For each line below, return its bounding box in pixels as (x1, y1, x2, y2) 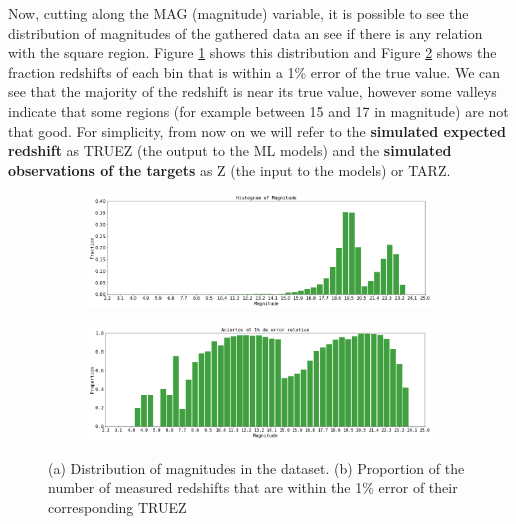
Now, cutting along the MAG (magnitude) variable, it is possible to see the (8, 3, 469, 23)
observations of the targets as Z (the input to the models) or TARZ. (8, 159, 451, 180)
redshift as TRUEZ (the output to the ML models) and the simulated (8, 140, 452, 161)
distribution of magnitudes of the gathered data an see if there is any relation (8, 22, 483, 43)
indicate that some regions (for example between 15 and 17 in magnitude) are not (8, 100, 509, 121)
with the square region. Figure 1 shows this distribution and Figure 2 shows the (8, 42, 497, 63)
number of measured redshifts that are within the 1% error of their (48, 477, 458, 498)
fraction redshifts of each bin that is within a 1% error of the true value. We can (8, 61, 501, 82)
